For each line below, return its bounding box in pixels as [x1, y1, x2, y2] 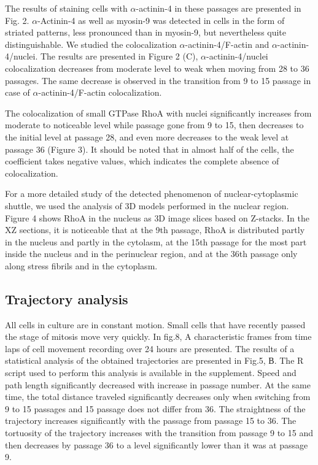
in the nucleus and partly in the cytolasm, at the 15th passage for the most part [5, 235, 307, 248]
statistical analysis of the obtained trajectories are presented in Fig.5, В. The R [5, 354, 304, 367]
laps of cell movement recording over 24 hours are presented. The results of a [5, 342, 295, 355]
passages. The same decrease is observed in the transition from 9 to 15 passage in [5, 74, 311, 86]
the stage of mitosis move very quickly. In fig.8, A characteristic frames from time [5, 330, 312, 343]
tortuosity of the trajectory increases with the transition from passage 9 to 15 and [5, 426, 313, 439]
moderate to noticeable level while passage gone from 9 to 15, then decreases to [5, 118, 304, 131]
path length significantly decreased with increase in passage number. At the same [5, 378, 311, 391]
